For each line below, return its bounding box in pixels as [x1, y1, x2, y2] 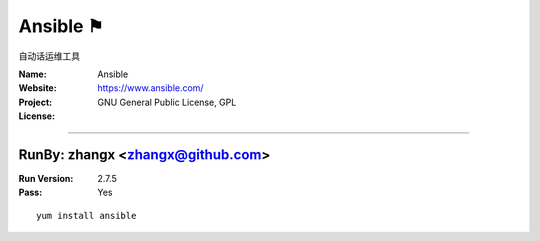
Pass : [18, 186, 43, 199]
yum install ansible [36, 210, 137, 221]
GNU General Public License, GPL [97, 96, 237, 108]
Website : [18, 82, 57, 94]
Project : [18, 96, 53, 108]
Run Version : [18, 173, 74, 185]
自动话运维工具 [18, 50, 80, 62]
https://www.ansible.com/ [97, 82, 204, 94]
